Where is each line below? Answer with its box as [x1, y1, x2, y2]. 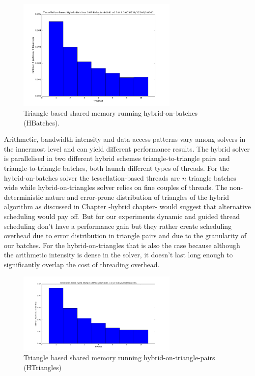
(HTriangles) [24, 362, 62, 372]
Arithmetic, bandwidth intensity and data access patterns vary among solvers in [4, 134, 246, 144]
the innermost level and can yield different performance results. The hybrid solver [4, 143, 250, 154]
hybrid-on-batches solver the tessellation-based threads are [4, 172, 180, 183]
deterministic [4, 191, 43, 202]
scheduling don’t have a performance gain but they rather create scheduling [4, 220, 232, 231]
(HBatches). [24, 117, 59, 127]
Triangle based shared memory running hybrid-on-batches [24, 108, 198, 118]
